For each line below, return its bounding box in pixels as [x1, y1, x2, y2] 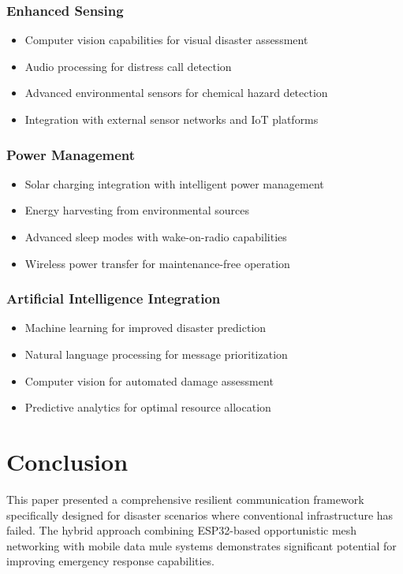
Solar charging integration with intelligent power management [24, 175, 324, 192]
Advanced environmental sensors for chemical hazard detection [24, 84, 328, 101]
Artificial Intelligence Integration [6, 289, 221, 308]
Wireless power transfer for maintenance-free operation [24, 255, 290, 271]
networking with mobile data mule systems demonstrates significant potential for [6, 537, 397, 553]
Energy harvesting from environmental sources [24, 202, 249, 218]
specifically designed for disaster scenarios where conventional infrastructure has [6, 506, 394, 523]
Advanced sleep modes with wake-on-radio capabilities [24, 229, 287, 244]
